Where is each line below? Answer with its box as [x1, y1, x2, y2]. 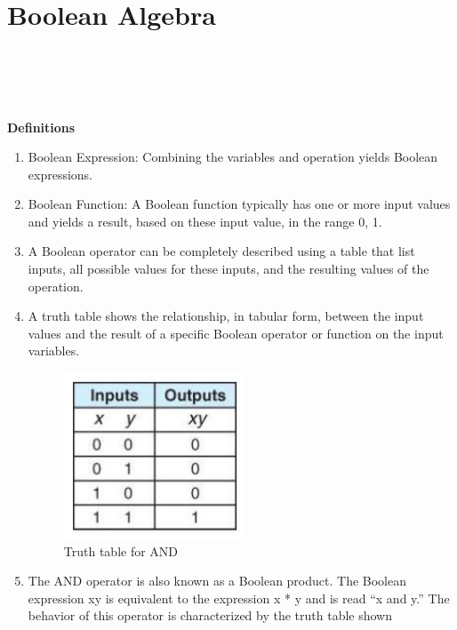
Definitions [7, 117, 76, 136]
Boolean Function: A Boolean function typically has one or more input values [28, 195, 451, 213]
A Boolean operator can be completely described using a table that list [28, 242, 415, 260]
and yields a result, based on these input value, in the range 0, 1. [28, 211, 382, 230]
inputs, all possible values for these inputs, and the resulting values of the [28, 259, 429, 278]
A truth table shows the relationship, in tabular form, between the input [28, 307, 424, 325]
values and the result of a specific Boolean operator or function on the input [28, 323, 444, 342]
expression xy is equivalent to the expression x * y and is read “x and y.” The [28, 588, 450, 607]
